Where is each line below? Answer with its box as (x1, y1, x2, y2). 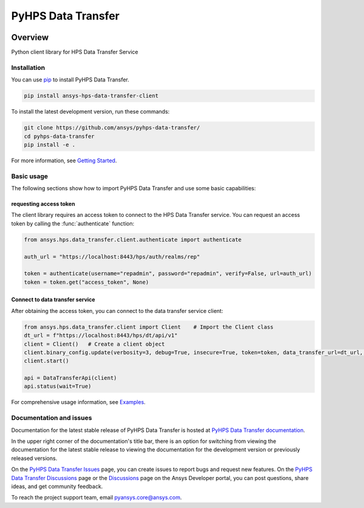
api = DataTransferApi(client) (24, 374, 118, 382)
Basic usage (11, 172, 49, 180)
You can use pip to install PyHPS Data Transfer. (11, 76, 130, 83)
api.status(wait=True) (24, 383, 92, 390)
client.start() (24, 357, 69, 365)
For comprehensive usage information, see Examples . (11, 399, 146, 406)
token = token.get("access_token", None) (24, 278, 149, 286)
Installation (11, 63, 45, 72)
